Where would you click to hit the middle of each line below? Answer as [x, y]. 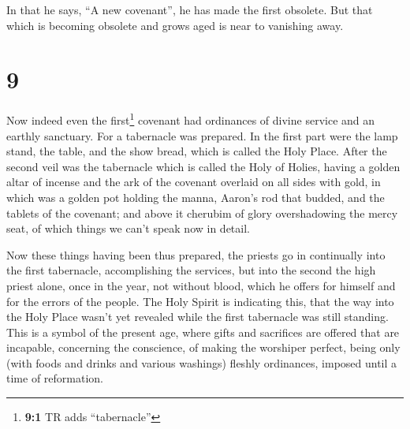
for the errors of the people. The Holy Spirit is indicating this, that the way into [200, 301]
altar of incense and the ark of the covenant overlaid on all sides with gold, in [194, 182]
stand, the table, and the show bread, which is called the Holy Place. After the [197, 151]
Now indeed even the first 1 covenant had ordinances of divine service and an [191, 119]
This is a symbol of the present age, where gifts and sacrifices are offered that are [203, 332]
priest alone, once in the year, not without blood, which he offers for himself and [201, 285]
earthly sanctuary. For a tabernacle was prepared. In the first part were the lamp [202, 135]
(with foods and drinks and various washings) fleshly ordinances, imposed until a [202, 362]
